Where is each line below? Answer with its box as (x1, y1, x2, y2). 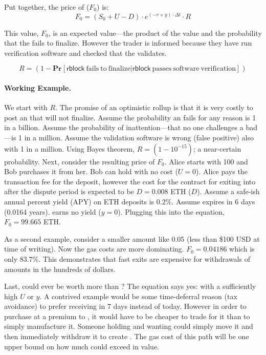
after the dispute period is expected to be (4, 186, 134, 197)
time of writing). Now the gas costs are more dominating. (4, 243, 184, 254)
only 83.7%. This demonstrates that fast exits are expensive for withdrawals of (4, 253, 250, 264)
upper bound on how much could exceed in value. (4, 341, 160, 351)
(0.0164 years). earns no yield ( (4, 206, 101, 217)
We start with (4, 102, 48, 113)
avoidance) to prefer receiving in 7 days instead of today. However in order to (4, 301, 247, 311)
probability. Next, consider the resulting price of (4, 156, 155, 166)
